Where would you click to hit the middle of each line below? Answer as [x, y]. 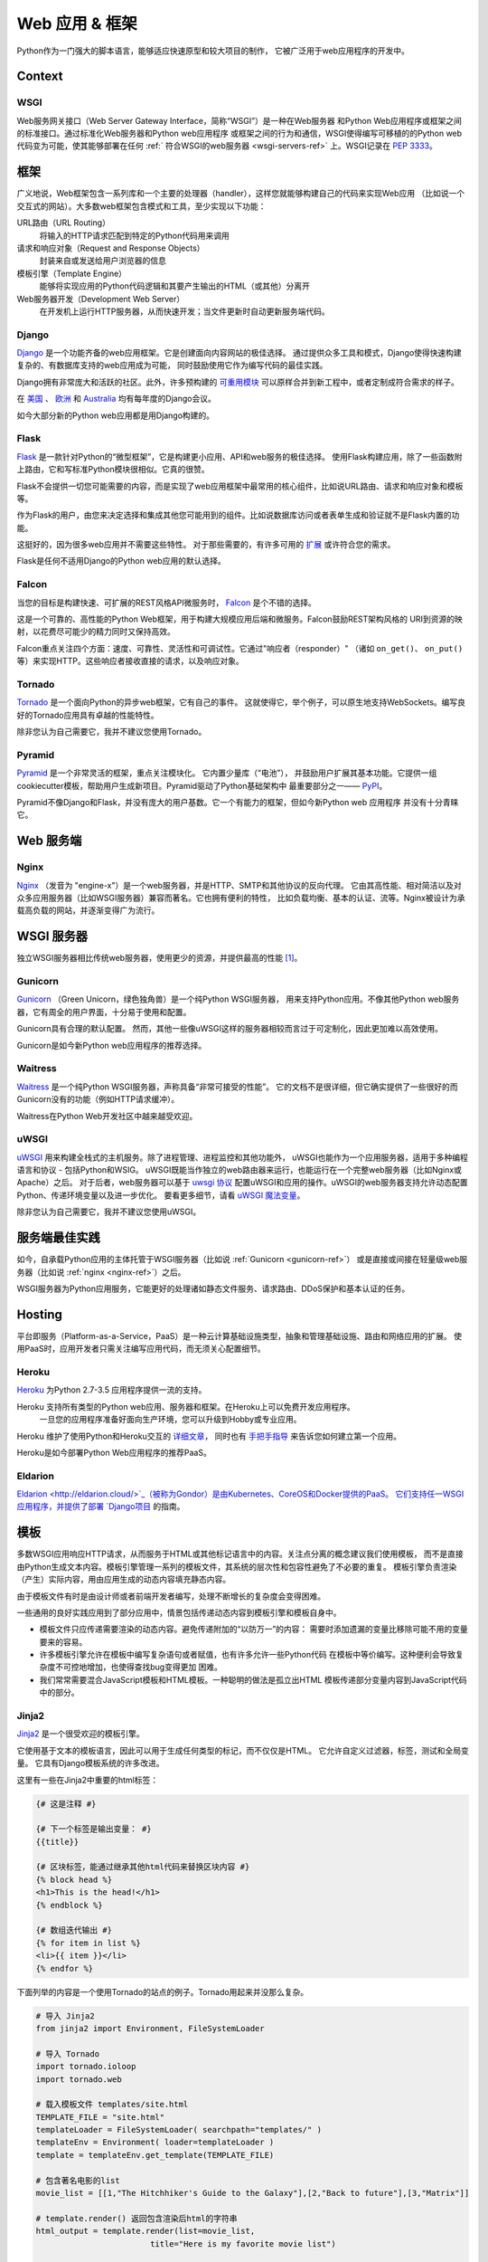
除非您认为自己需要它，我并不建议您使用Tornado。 [112, 732]
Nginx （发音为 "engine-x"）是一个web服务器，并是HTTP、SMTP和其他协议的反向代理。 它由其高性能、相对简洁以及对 [239, 885]
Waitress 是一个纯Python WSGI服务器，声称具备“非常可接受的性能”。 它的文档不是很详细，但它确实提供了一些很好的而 [237, 1087]
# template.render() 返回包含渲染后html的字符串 [136, 2218]
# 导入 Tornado [67, 2053]
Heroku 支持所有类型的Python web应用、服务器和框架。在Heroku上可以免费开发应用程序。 [186, 1406]
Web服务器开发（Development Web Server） [101, 299]
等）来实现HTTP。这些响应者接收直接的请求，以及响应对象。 [130, 661]
